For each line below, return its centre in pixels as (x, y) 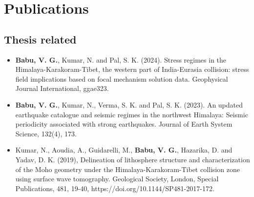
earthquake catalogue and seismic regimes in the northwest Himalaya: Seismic (132, 114)
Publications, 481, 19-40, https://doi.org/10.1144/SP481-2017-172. (115, 188)
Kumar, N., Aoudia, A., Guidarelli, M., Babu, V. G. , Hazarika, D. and (124, 150)
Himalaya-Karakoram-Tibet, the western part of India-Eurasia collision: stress (132, 69)
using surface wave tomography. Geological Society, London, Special (117, 179)
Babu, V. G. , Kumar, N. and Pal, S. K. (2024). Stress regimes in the (121, 59)
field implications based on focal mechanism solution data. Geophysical (122, 78)
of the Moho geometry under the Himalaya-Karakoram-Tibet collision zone (127, 169)
